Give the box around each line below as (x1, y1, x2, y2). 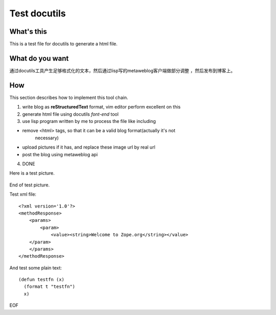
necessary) (35, 135, 59, 141)
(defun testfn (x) (18, 277, 65, 283)
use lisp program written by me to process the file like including (22, 118, 156, 124)
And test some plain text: (9, 264, 62, 271)
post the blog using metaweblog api (22, 151, 98, 157)
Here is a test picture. (9, 170, 55, 176)
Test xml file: (9, 191, 37, 197)
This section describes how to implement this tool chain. (9, 94, 128, 100)
